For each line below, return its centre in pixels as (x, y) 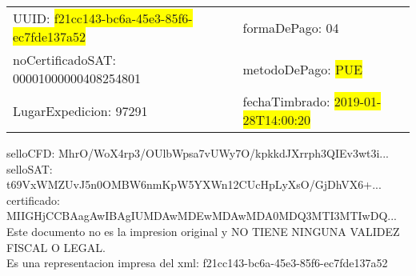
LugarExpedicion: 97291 (80, 110)
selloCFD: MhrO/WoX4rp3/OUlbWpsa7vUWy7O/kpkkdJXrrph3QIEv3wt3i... (198, 153)
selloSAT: (30, 168)
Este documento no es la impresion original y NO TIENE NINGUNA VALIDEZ (203, 231)
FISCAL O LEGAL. (56, 247)
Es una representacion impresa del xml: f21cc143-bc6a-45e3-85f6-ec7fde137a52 (197, 263)
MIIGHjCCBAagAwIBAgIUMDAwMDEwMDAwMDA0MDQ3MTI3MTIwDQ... (202, 216)
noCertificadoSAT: (64, 60)
